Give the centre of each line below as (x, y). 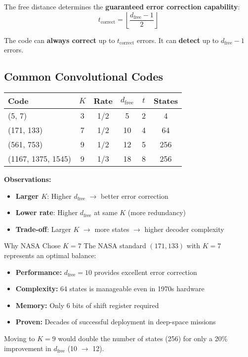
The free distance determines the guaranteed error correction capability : (122, 6)
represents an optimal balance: (50, 255)
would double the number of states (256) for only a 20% (143, 338)
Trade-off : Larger (43, 229)
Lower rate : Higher (47, 212)
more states (112, 229)
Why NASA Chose (32, 245)
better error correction (135, 196)
